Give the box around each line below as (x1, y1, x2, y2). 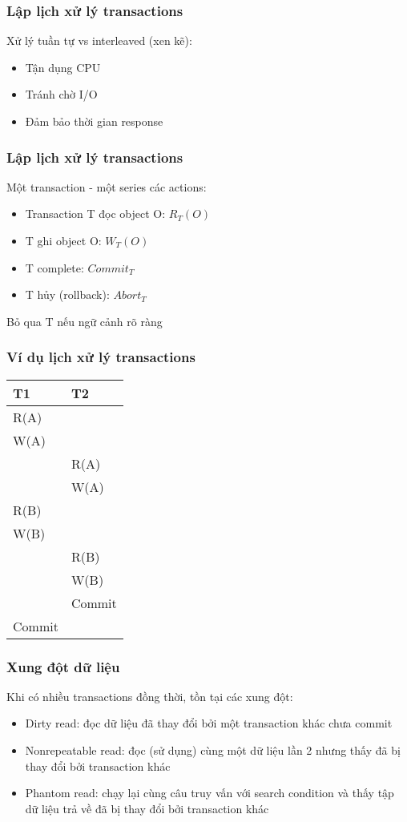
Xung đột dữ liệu (6, 656, 120, 676)
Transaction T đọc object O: (25, 205, 166, 222)
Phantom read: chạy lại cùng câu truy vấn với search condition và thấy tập (25, 784, 394, 801)
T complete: (25, 259, 84, 276)
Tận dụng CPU (25, 58, 101, 75)
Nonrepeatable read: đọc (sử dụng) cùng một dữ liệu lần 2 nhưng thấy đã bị (25, 742, 401, 758)
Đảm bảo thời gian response (25, 113, 163, 129)
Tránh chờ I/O (25, 86, 98, 103)
